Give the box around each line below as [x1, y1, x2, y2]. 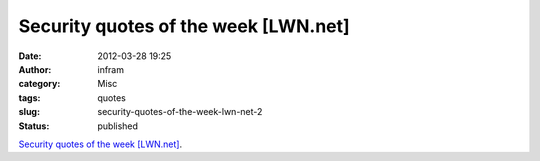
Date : [18, 50, 42, 62]
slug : [18, 106, 40, 118]
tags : [18, 91, 41, 104]
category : [18, 78, 61, 90]
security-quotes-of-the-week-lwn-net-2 [97, 106, 263, 118]
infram [97, 63, 125, 75]
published [97, 120, 139, 132]
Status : [18, 120, 50, 132]
